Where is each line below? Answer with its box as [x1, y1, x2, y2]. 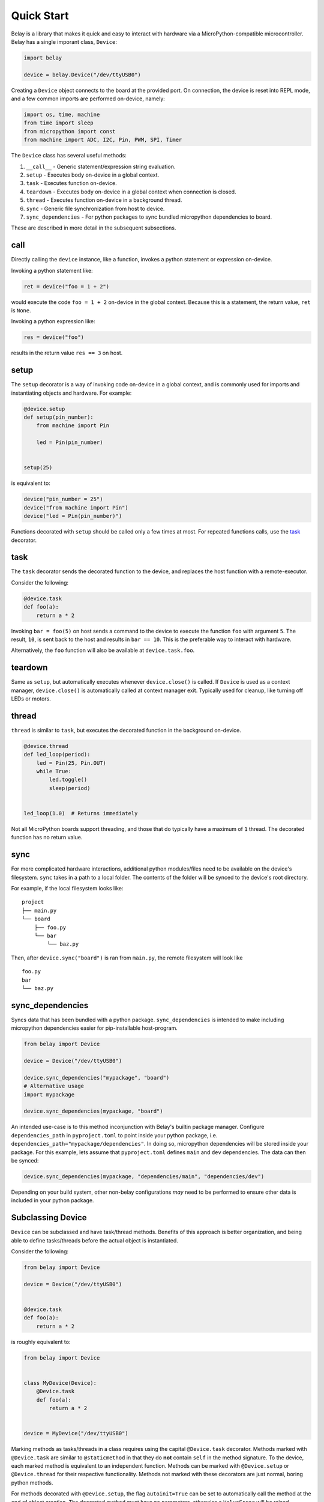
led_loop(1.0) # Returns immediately [23, 810, 138, 817]
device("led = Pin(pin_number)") [23, 512, 122, 520]
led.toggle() [49, 776, 88, 783]
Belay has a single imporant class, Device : [11, 38, 117, 45]
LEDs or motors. [11, 695, 51, 702]
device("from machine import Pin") [23, 504, 128, 511]
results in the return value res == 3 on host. [11, 349, 123, 357]
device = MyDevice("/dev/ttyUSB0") [23, 1430, 128, 1437]
